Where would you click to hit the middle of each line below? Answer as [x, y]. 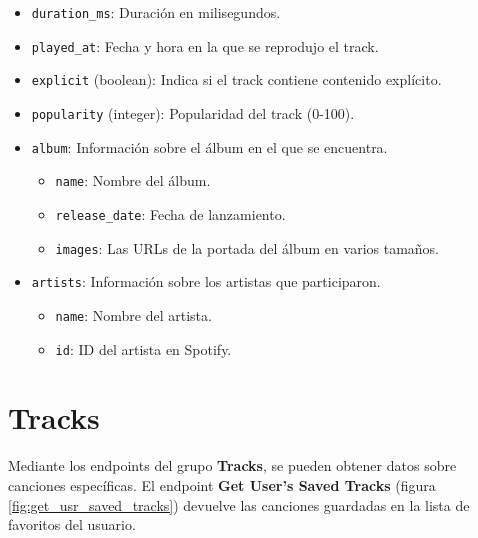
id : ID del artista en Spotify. [143, 348]
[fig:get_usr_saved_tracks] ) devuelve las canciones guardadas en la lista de [239, 504]
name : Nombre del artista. [133, 314]
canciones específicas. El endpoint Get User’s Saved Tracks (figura [222, 484]
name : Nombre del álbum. [133, 180]
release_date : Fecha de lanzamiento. [170, 213]
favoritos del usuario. [72, 524]
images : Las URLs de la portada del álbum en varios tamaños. [247, 247]
